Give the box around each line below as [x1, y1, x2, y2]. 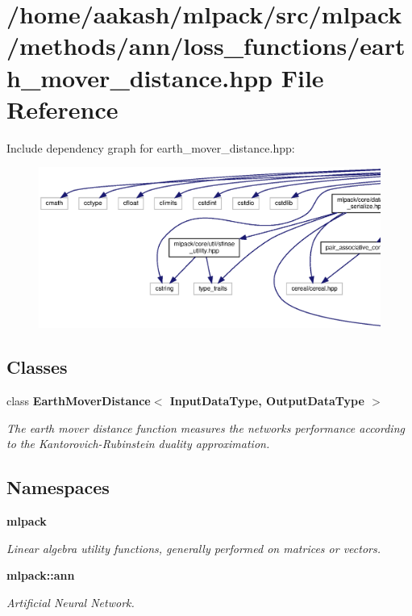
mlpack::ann [6, 567, 75, 584]
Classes [6, 354, 68, 379]
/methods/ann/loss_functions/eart [6, 29, 406, 62]
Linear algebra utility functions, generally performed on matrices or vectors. [6, 539, 381, 556]
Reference [6, 92, 119, 125]
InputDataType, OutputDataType [169, 392, 364, 409]
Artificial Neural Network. [6, 594, 135, 610]
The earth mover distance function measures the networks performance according [6, 419, 405, 436]
